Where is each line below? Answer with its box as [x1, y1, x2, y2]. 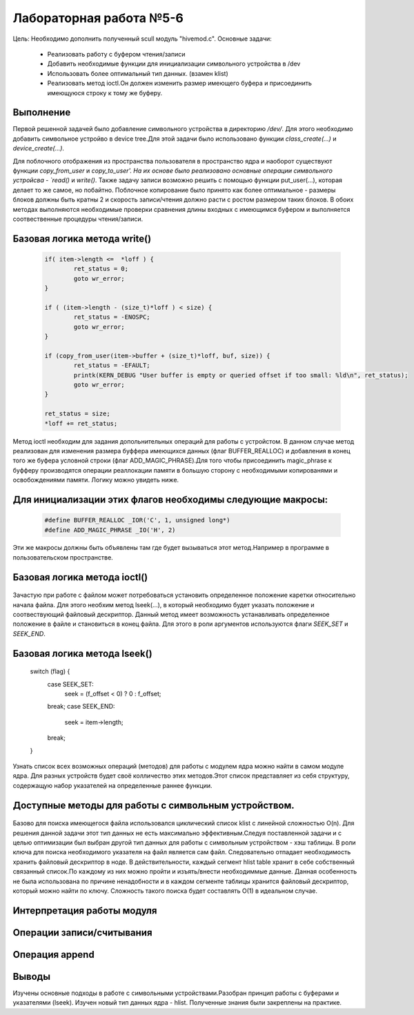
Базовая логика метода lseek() [12, 647, 152, 659]
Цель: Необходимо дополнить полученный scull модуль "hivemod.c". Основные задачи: [12, 35, 272, 43]
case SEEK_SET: [47, 680, 95, 688]
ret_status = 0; [73, 265, 129, 273]
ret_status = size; [44, 410, 110, 417]
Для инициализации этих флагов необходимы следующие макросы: [12, 493, 328, 505]
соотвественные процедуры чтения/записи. [12, 215, 144, 223]
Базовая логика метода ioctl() [12, 571, 148, 583]
